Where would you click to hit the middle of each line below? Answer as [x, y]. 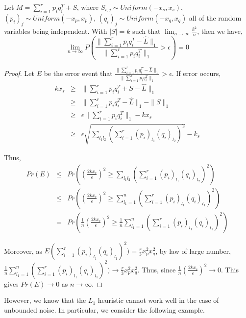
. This [230, 269]
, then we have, [220, 31]
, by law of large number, [193, 251]
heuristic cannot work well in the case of [158, 300]
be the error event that [78, 73]
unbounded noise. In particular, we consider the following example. [104, 310]
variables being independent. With [56, 31]
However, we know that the [45, 300]
